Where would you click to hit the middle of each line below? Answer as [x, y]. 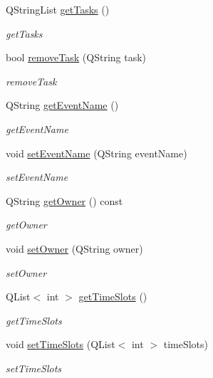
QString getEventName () [62, 105]
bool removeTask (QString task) [76, 57]
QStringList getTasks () [58, 9]
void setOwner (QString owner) [74, 248]
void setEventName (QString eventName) [97, 153]
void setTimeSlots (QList [61, 344]
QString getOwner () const [64, 200]
